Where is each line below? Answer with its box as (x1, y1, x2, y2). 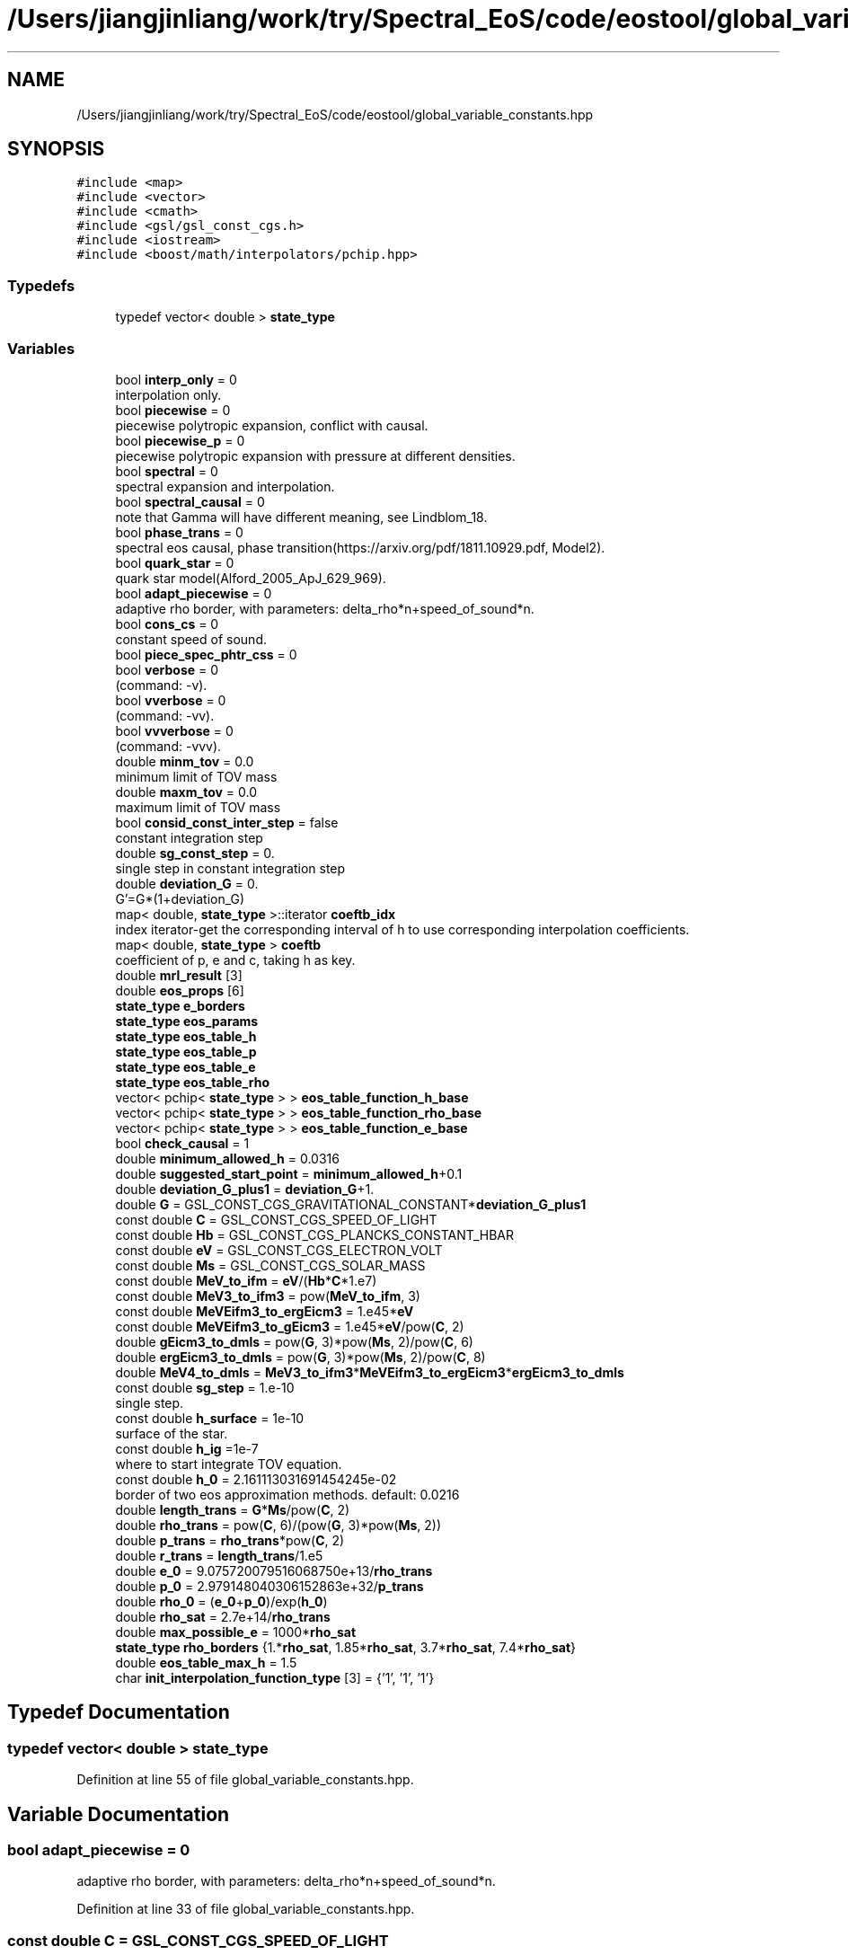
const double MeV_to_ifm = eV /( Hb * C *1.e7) (115, 1272, 377, 1288)
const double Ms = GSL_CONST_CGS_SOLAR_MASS (115, 1257, 426, 1273)
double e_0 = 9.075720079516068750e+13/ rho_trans (115, 1562, 433, 1579)
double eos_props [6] (115, 982, 244, 998)
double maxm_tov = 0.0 (115, 783, 258, 800)
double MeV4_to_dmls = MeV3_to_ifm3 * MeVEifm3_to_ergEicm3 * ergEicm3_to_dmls (115, 1364, 624, 1380)
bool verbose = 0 (115, 661, 219, 677)
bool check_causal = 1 (115, 1135, 250, 1151)
